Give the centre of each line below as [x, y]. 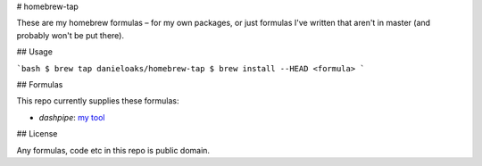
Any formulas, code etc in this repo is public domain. [113, 150]
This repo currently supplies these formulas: [98, 101]
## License [37, 134]
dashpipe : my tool [72, 117]
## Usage [35, 52]
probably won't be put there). [71, 35]
